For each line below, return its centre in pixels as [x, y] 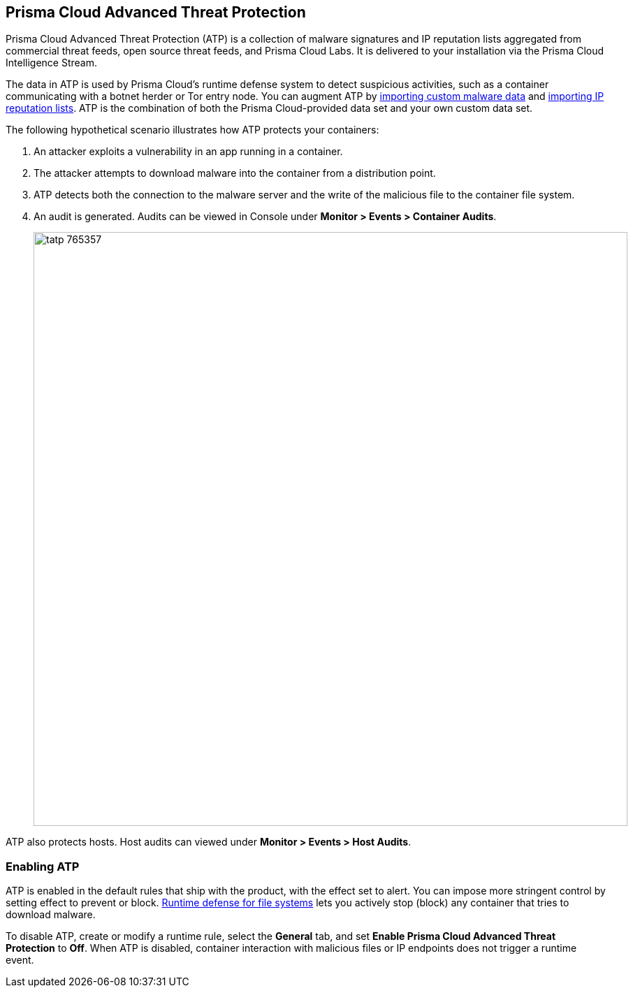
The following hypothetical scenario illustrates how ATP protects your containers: [192, 130]
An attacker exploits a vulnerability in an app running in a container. [188, 152]
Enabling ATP [43, 866]
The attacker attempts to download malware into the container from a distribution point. [235, 173]
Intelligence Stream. [51, 63]
